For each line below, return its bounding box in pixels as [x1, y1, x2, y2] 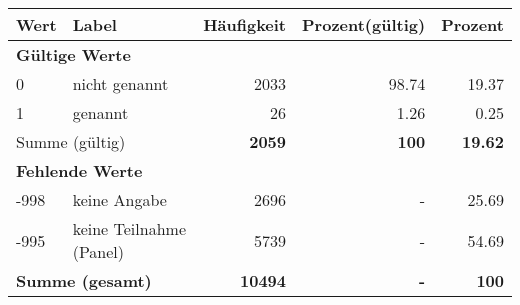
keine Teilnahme [72, 217, 186, 240]
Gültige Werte [16, 43, 131, 66]
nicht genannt [72, 72, 169, 95]
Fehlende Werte [16, 159, 143, 182]
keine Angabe [72, 188, 167, 211]
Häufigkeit [203, 13, 287, 36]
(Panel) [72, 240, 125, 263]
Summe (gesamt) [16, 269, 152, 292]
